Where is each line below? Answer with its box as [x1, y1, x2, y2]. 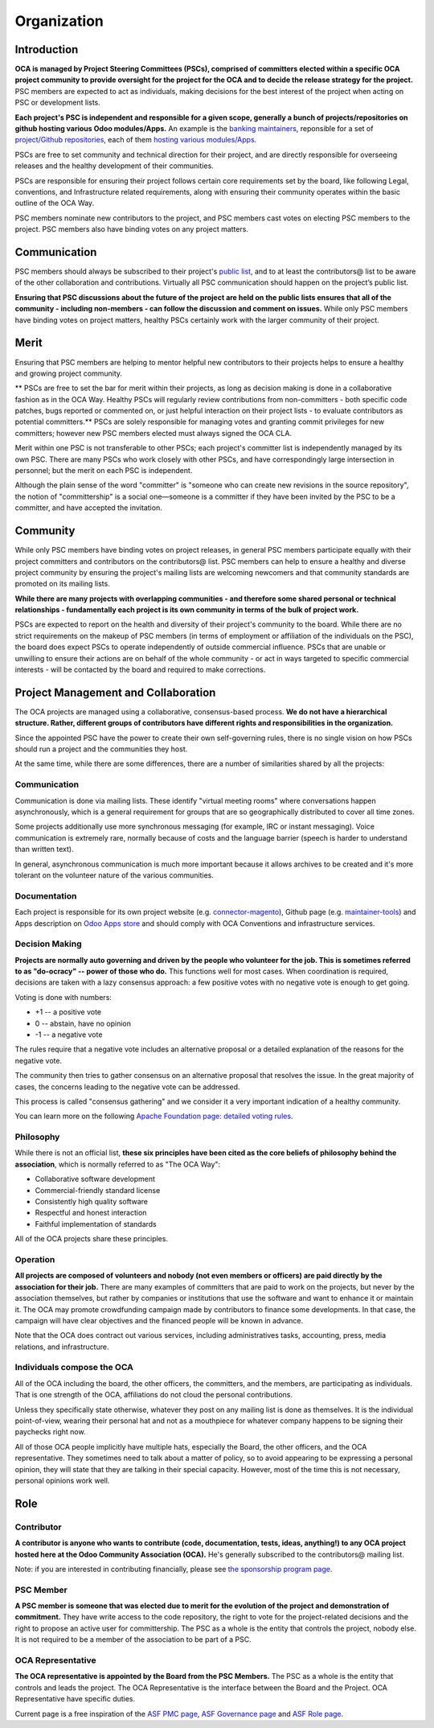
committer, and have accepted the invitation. [14, 503, 162, 512]
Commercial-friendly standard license [35, 1185, 161, 1195]
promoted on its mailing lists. [14, 579, 110, 589]
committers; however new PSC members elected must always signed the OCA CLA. [14, 428, 293, 438]
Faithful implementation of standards [35, 1219, 157, 1228]
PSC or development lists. [14, 97, 100, 108]
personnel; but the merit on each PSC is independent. [14, 466, 193, 475]
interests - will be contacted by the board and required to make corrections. [14, 664, 266, 675]
